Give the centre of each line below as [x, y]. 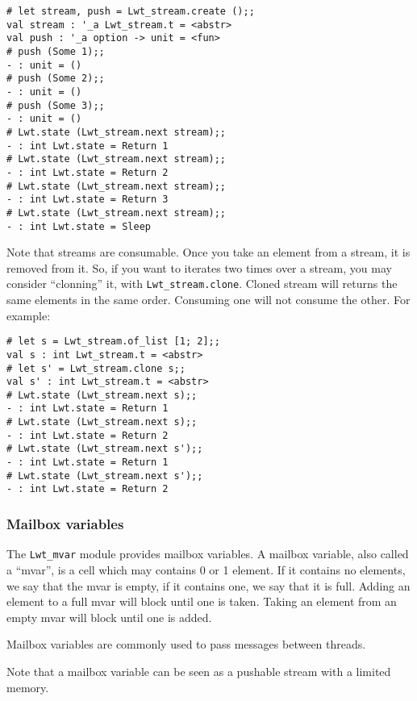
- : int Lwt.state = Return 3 [88, 200]
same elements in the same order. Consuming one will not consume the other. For [208, 299]
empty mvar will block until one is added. [109, 617]
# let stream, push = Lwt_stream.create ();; [131, 11]
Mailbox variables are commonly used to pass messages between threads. [186, 644]
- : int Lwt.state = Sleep [79, 226]
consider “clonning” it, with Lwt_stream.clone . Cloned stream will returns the [202, 284]
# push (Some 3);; [56, 105]
